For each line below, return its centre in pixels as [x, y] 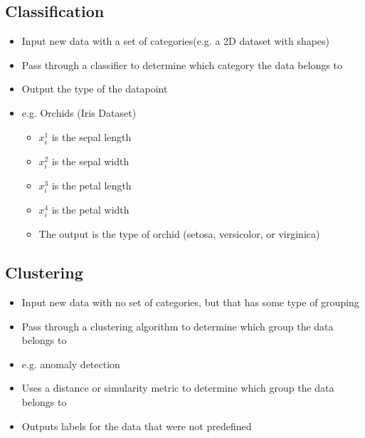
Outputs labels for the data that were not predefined [137, 426]
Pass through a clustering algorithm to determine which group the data [178, 326]
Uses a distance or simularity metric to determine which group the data [178, 388]
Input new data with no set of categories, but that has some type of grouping [190, 302]
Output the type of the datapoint [95, 89]
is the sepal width [90, 161]
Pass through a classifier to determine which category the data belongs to [182, 64]
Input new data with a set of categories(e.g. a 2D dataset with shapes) [176, 41]
